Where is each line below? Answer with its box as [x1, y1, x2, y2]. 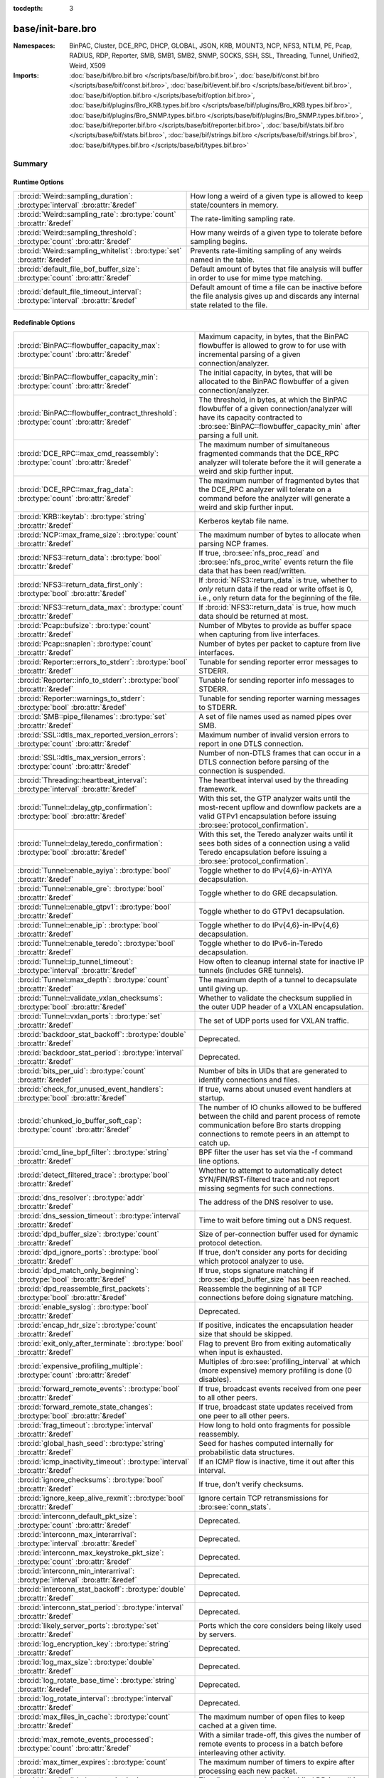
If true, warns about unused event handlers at [198, 1084, 352, 1094]
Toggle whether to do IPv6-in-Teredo [198, 938, 323, 948]
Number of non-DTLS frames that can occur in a [198, 747, 361, 757]
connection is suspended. [198, 765, 286, 775]
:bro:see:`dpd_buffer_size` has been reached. [198, 1274, 351, 1284]
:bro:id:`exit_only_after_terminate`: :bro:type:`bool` [17, 1338, 184, 1348]
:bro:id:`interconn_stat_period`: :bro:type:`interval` [17, 1602, 184, 1612]
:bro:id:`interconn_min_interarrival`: [17, 1565, 135, 1575]
